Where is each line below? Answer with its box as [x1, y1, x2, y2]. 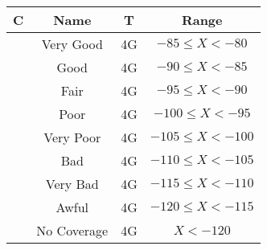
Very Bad [45, 174, 99, 193]
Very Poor [43, 128, 101, 146]
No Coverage [36, 221, 109, 240]
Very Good [41, 35, 103, 53]
